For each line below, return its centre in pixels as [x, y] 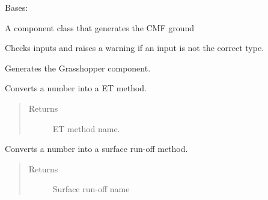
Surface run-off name [91, 189]
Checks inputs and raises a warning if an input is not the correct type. [135, 48]
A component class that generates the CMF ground [100, 27]
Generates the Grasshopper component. [78, 68]
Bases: [17, 7]
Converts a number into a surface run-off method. [96, 149]
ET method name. [86, 128]
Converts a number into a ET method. [76, 88]
